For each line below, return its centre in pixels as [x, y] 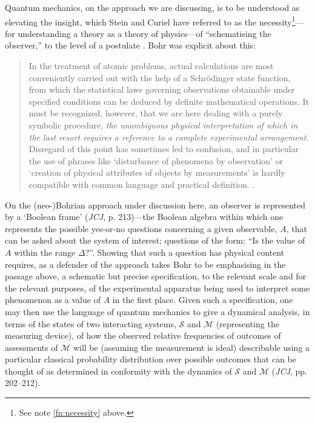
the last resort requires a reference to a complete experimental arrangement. [169, 137]
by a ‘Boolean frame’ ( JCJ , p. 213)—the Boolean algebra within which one [144, 217]
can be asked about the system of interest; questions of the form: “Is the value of [155, 240]
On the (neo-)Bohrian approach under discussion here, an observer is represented [155, 205]
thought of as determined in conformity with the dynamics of [118, 371]
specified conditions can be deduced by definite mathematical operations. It [169, 101]
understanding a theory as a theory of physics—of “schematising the [144, 33]
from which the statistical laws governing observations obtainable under [162, 89]
